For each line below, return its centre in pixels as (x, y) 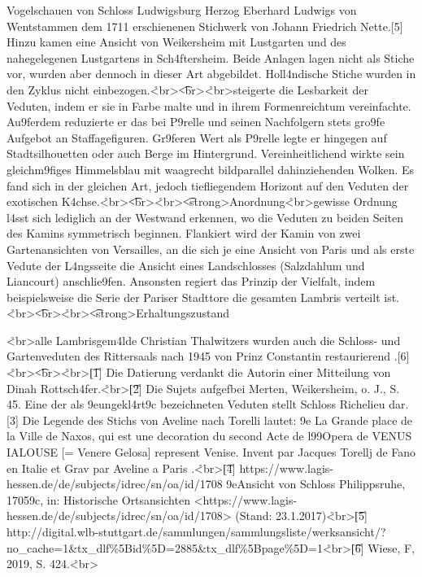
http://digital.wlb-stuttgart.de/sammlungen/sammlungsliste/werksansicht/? (196, 531)
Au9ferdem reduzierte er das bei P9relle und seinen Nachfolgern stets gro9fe (196, 122)
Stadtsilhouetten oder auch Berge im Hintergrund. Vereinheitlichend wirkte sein (206, 153)
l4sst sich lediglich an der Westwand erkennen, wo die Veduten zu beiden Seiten (205, 217)
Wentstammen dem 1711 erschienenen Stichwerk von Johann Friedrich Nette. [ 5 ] (205, 26)
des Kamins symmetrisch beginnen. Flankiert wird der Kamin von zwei (184, 233)
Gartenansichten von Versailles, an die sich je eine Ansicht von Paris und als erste (211, 249)
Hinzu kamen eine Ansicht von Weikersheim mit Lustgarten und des (176, 42)
